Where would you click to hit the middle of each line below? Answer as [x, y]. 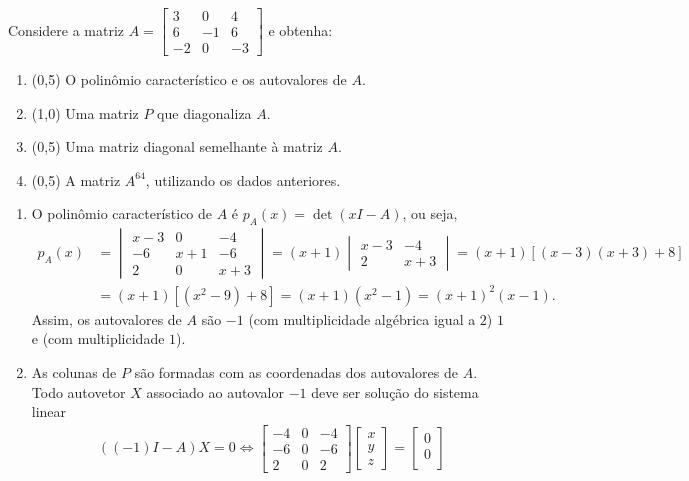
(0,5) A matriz [76, 179]
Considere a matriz [66, 29]
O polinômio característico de [122, 213]
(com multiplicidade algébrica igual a [362, 318]
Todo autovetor [78, 391]
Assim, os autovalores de [106, 318]
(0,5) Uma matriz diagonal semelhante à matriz [177, 146]
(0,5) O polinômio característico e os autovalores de [189, 79]
